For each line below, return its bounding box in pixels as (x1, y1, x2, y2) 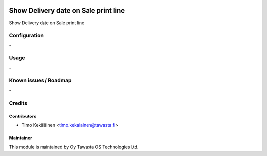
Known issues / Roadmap (9, 77, 72, 84)
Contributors (9, 113, 37, 119)
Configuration (9, 32, 44, 39)
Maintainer (9, 135, 32, 141)
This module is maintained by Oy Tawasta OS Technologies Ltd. (9, 144, 139, 150)
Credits (9, 99, 27, 106)
